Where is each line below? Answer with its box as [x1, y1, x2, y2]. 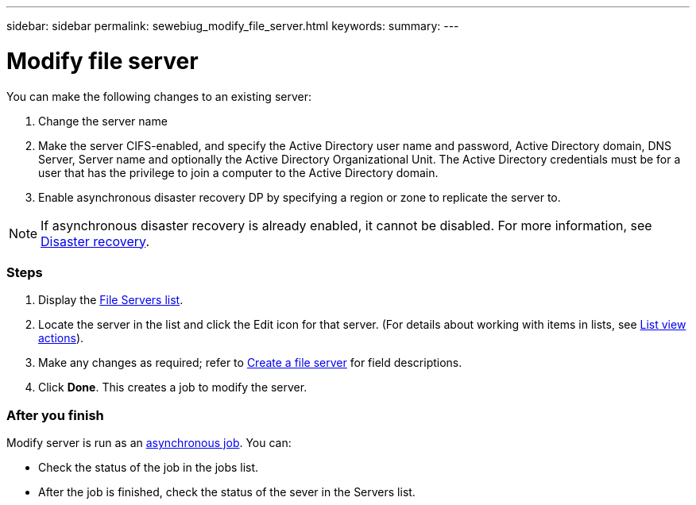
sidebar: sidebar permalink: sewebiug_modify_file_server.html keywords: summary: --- [6, 19, 459, 33]
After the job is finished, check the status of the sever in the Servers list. [38, 485, 416, 499]
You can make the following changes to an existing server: [6, 89, 311, 103]
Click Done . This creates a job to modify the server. [38, 380, 307, 395]
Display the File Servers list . [38, 293, 184, 307]
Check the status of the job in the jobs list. [38, 461, 259, 474]
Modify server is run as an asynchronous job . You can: [6, 436, 292, 449]
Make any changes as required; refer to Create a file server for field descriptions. [38, 356, 462, 370]
